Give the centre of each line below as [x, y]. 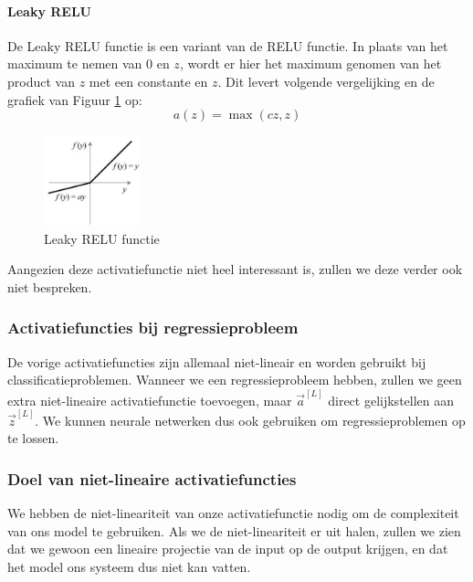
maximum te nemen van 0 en [89, 63]
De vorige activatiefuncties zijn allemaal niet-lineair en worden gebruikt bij [217, 361]
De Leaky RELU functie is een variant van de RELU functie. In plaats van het [228, 45]
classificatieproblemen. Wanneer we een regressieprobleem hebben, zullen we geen [235, 380]
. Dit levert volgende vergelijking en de [326, 81]
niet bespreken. [50, 286]
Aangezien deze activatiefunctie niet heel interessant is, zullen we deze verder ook [235, 269]
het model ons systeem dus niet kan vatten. [129, 566]
